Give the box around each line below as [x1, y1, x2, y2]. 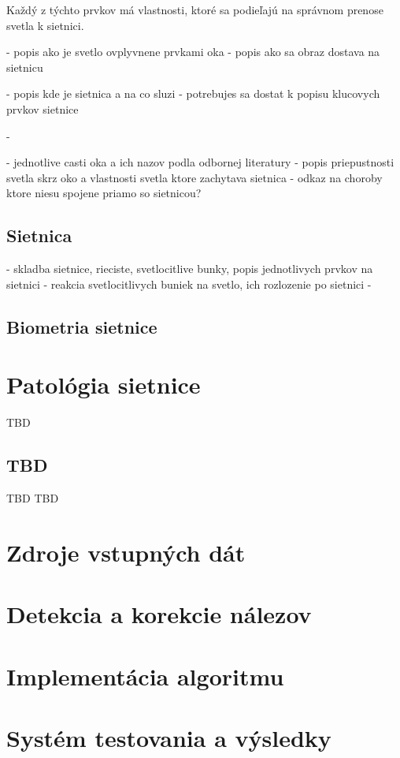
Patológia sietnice [6, 368, 201, 401]
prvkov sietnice [6, 100, 79, 117]
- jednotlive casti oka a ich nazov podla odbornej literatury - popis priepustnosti [6, 154, 394, 170]
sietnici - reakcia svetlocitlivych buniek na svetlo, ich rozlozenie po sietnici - [6, 275, 372, 292]
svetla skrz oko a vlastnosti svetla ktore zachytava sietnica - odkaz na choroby [6, 169, 383, 185]
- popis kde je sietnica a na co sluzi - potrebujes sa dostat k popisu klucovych [6, 85, 380, 102]
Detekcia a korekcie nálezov [6, 598, 312, 630]
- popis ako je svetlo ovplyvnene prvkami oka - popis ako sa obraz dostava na [6, 43, 380, 60]
